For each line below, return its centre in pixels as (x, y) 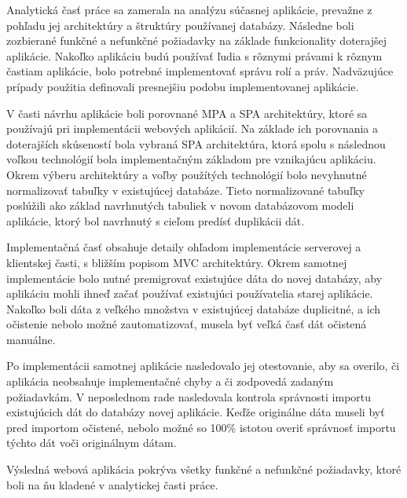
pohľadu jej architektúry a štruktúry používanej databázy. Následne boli (180, 25)
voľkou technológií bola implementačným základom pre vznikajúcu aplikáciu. (191, 159)
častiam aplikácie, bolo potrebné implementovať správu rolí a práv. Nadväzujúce (200, 71)
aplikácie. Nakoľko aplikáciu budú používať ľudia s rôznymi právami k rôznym (194, 55)
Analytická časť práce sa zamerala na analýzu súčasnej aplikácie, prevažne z (189, 9)
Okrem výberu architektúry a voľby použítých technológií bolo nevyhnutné (187, 174)
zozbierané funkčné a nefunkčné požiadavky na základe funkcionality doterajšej (196, 40)
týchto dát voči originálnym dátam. (92, 443)
